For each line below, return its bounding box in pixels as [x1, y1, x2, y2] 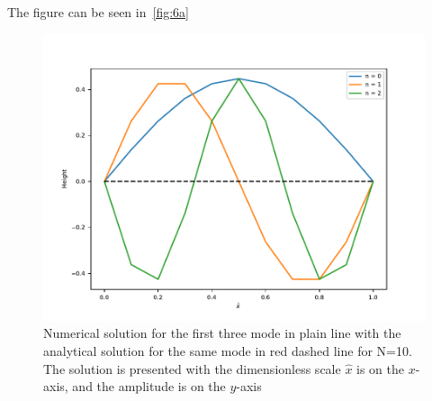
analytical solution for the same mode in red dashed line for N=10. [43, 341, 412, 360]
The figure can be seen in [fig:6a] [7, 3, 189, 22]
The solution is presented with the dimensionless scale [43, 359, 341, 378]
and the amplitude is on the [72, 377, 226, 396]
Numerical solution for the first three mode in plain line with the [43, 324, 401, 342]
